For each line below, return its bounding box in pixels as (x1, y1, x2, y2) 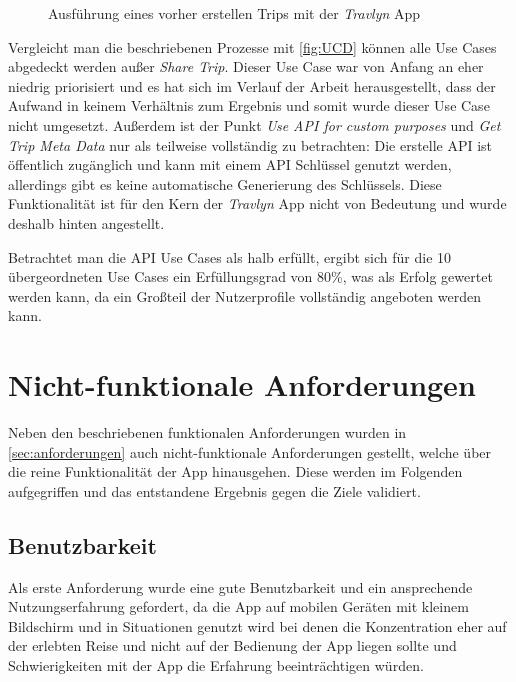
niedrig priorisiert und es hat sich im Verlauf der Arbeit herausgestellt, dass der (8, 75, 496, 96)
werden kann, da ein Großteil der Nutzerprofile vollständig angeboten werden (8, 285, 481, 306)
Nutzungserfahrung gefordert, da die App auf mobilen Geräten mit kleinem (8, 596, 469, 617)
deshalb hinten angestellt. (8, 212, 165, 233)
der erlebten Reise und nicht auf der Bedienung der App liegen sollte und (8, 635, 457, 656)
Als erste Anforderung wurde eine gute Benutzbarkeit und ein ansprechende (8, 576, 473, 597)
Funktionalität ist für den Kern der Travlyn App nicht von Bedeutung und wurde (8, 193, 507, 214)
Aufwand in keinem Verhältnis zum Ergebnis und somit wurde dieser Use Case (8, 95, 490, 116)
